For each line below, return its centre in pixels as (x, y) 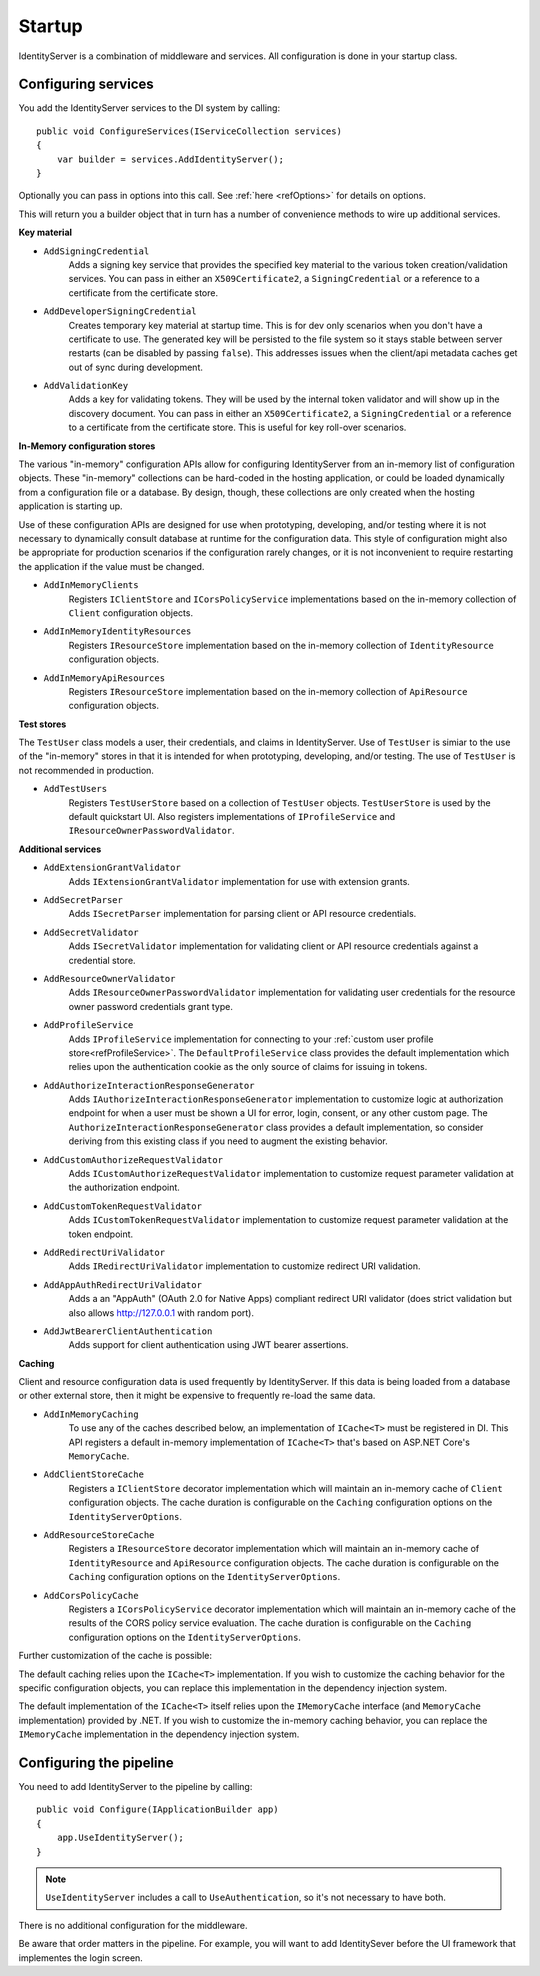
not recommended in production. (86, 770)
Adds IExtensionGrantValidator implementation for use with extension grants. (239, 881)
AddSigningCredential (96, 251)
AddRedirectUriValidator (104, 1252)
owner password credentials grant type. (151, 1006)
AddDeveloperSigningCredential (120, 311)
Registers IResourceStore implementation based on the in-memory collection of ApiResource (268, 691)
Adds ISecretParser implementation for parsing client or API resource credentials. (242, 914)
